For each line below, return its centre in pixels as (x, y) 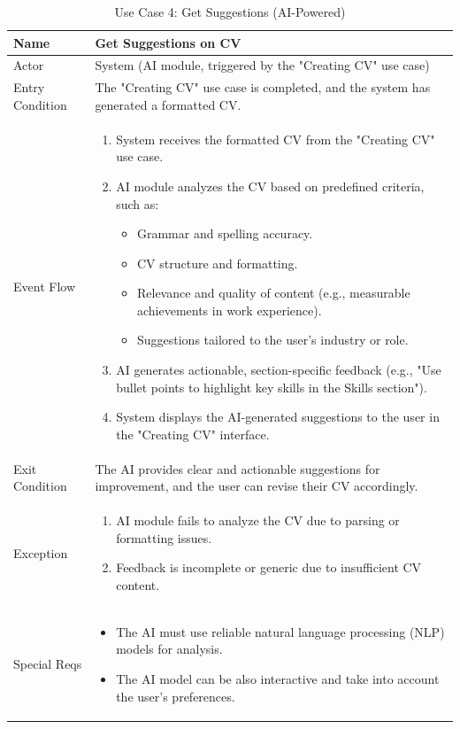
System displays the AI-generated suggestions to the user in (278, 417)
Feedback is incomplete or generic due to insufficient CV (269, 567)
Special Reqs (48, 664)
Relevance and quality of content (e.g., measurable (273, 293)
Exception (41, 552)
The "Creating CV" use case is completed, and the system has (263, 87)
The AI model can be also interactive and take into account (278, 678)
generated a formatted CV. (168, 104)
